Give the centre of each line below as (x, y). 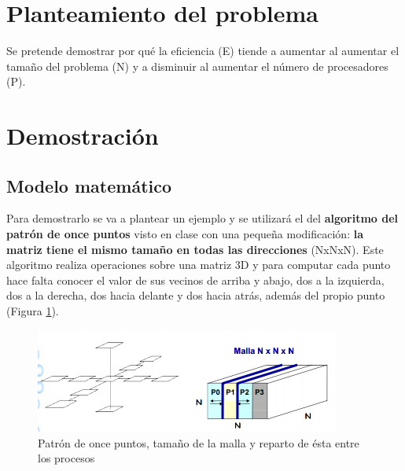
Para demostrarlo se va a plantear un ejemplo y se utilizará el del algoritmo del (202, 218)
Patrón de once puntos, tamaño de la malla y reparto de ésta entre (199, 442)
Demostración (83, 136)
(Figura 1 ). (33, 311)
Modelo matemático (89, 185)
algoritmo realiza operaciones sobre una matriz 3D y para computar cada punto (199, 265)
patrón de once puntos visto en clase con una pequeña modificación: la (185, 234)
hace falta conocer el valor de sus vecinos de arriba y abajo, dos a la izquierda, (195, 280)
